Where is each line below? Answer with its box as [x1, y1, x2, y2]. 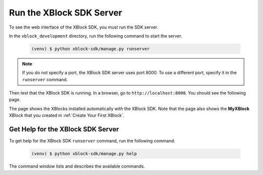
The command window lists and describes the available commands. [9, 163, 145, 169]
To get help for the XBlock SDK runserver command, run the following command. [9, 138, 175, 144]
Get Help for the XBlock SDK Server [9, 125, 119, 133]
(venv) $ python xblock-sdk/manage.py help [31, 151, 137, 157]
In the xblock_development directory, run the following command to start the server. [9, 33, 183, 39]
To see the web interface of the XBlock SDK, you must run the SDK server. [9, 24, 158, 30]
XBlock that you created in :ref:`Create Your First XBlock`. [9, 112, 125, 118]
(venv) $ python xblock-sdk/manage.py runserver [31, 46, 150, 51]
